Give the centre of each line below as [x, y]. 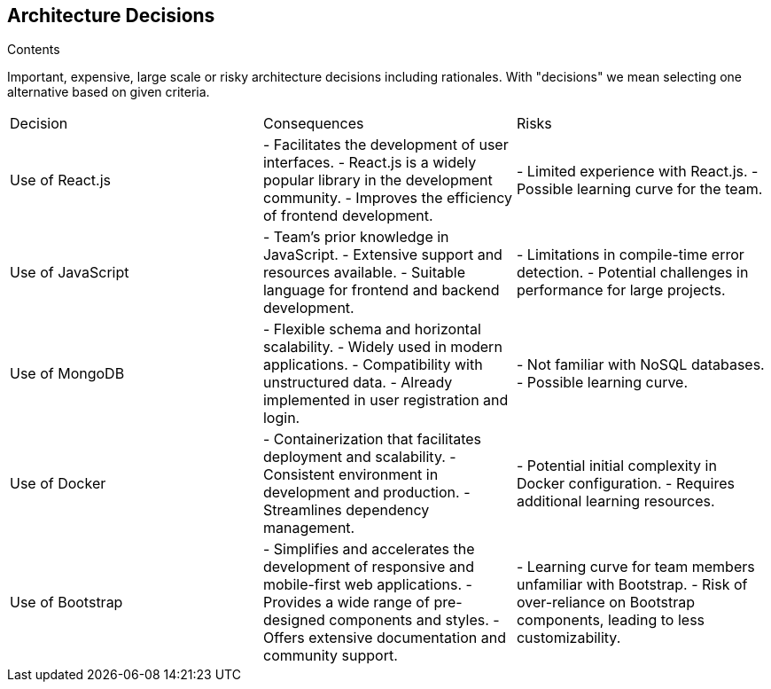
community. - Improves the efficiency [388, 198]
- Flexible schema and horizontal [372, 329]
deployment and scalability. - [359, 457]
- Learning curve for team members [635, 567]
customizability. [569, 638]
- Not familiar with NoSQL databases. [640, 365]
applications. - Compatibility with [373, 365]
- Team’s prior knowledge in [356, 237]
